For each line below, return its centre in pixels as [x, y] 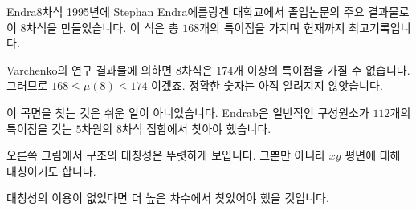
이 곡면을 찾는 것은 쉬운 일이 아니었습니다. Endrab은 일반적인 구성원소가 [188, 112]
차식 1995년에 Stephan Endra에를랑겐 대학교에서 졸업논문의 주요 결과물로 [226, 11]
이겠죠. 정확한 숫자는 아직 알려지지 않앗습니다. [267, 85]
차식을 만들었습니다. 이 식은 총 [102, 27]
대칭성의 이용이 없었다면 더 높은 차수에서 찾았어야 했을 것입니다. [168, 198]
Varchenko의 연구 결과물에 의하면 [90, 69]
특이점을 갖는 [39, 128]
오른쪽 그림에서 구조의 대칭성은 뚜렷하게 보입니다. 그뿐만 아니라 [166, 155]
